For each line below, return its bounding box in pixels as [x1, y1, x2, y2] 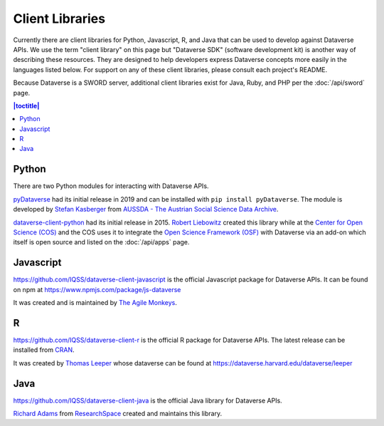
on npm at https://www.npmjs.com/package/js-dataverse [13, 285, 181, 293]
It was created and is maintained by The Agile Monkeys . [13, 298, 177, 306]
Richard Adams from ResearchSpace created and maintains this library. [13, 409, 223, 417]
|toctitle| [13, 101, 40, 110]
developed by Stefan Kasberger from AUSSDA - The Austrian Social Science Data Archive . [13, 205, 279, 214]
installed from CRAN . [13, 346, 75, 354]
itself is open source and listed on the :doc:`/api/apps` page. [13, 238, 190, 246]
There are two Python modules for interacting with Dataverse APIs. [13, 182, 209, 190]
